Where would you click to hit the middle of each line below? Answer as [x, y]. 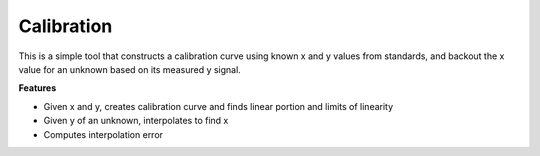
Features [37, 88]
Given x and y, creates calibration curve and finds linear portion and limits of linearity [218, 106]
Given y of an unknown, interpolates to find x [136, 121]
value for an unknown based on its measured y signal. [130, 69]
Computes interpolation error [103, 134]
